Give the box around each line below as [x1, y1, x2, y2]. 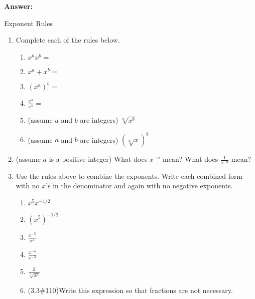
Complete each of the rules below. [16, 35, 120, 45]
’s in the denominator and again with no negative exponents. [46, 180, 233, 191]
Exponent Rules [4, 18, 53, 28]
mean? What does [163, 154, 218, 164]
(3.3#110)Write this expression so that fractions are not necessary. [28, 284, 233, 295]
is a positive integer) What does [49, 154, 148, 164]
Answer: [4, 1, 33, 11]
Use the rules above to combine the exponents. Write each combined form [16, 170, 243, 181]
